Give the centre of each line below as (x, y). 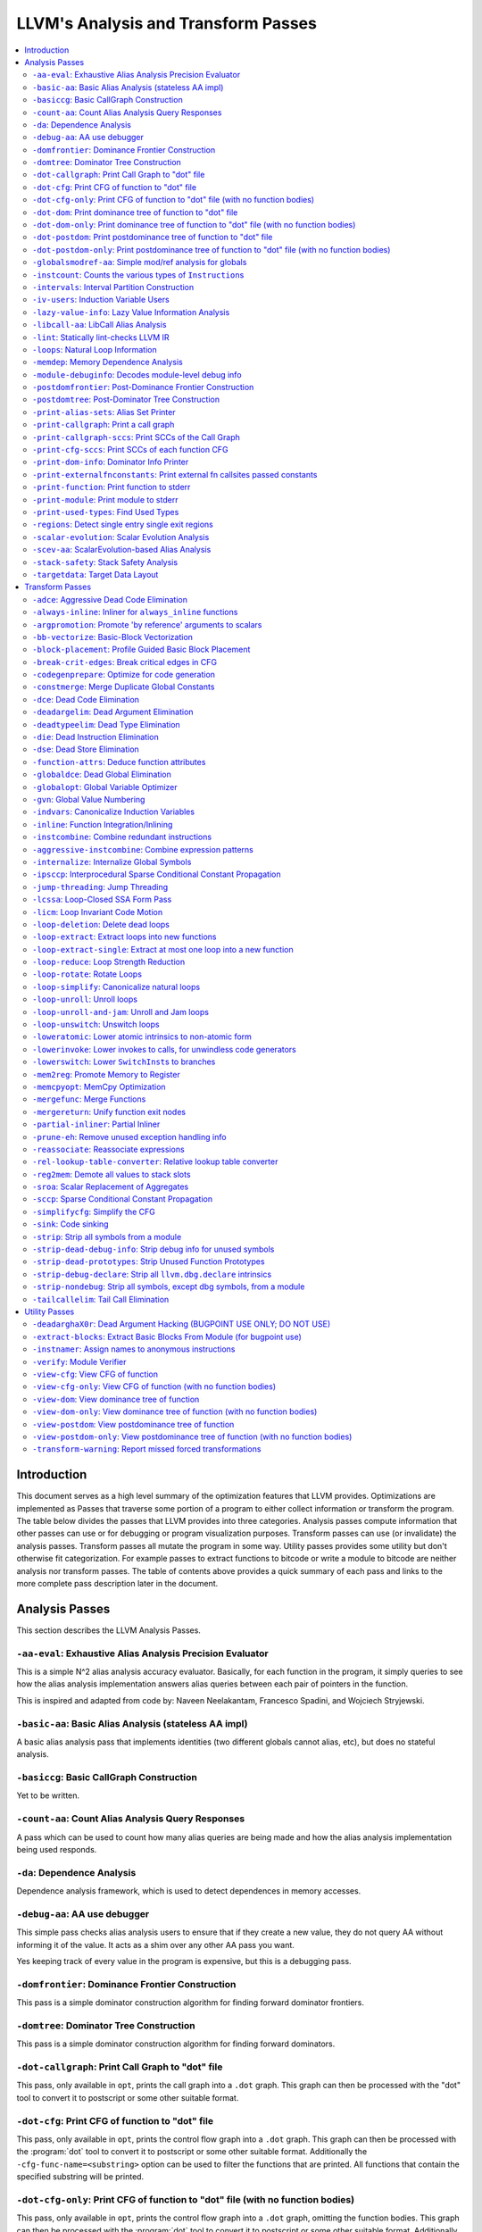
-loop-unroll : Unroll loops (85, 999)
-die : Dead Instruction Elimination (96, 737)
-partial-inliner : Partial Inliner (96, 1124)
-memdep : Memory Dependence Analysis (108, 362)
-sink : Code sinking (71, 1224)
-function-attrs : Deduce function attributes (119, 762)
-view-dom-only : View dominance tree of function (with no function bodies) (175, 1412)
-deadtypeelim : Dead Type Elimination (106, 724)
